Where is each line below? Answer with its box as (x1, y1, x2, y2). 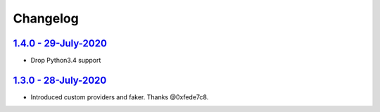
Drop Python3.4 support (30, 56, 101, 65)
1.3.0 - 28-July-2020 (13, 74, 107, 86)
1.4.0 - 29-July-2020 (13, 37, 107, 49)
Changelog (13, 11, 79, 26)
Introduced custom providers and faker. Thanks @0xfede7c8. (30, 92, 209, 101)
